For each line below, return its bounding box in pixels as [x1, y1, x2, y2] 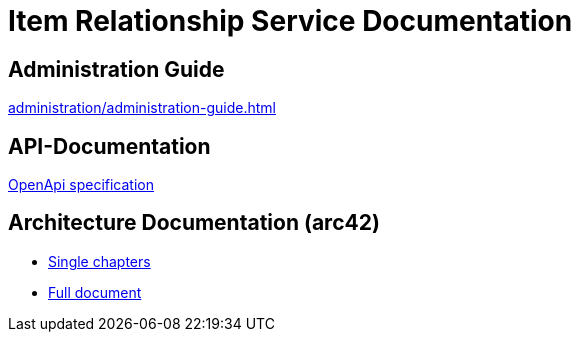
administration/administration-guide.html [8, 99, 276, 117]
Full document [48, 283, 142, 301]
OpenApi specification [8, 176, 154, 194]
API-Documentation [8, 133, 211, 159]
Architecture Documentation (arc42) [8, 210, 380, 236]
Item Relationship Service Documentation [8, 4, 573, 38]
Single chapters [48, 252, 151, 270]
